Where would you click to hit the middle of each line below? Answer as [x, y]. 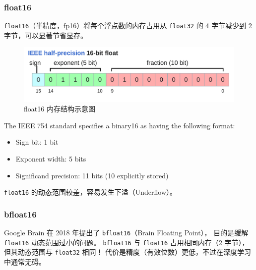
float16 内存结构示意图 [60, 109]
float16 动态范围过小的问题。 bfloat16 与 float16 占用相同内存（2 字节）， [127, 242]
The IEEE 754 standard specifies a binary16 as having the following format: [120, 125]
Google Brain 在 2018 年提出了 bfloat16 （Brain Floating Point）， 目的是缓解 [126, 233]
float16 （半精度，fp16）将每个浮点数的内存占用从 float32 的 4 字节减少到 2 [128, 26]
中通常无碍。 [25, 262]
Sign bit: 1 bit [37, 142]
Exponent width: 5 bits [51, 158]
